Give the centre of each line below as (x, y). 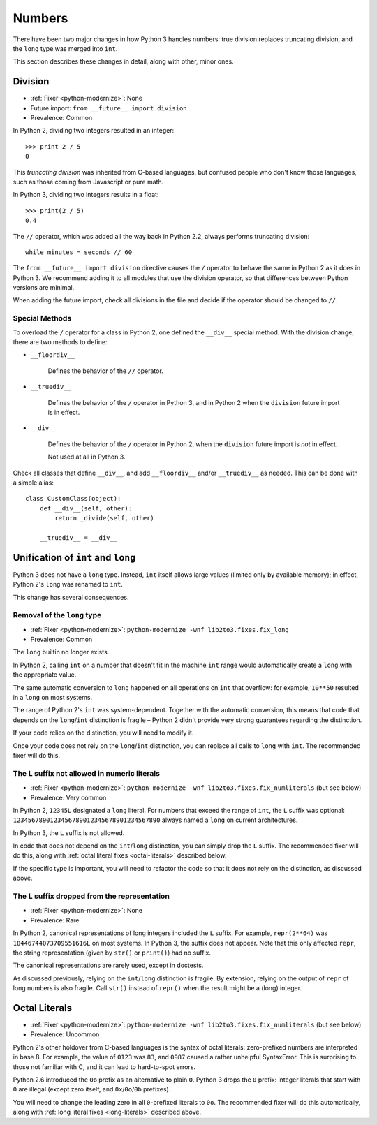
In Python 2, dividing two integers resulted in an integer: (94, 131)
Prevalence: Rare (55, 920)
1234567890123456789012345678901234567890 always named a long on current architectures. (155, 820)
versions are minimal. (44, 288)
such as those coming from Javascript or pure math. (88, 182)
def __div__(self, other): (86, 508)
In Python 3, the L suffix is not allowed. (69, 833)
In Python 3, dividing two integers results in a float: (86, 195)
